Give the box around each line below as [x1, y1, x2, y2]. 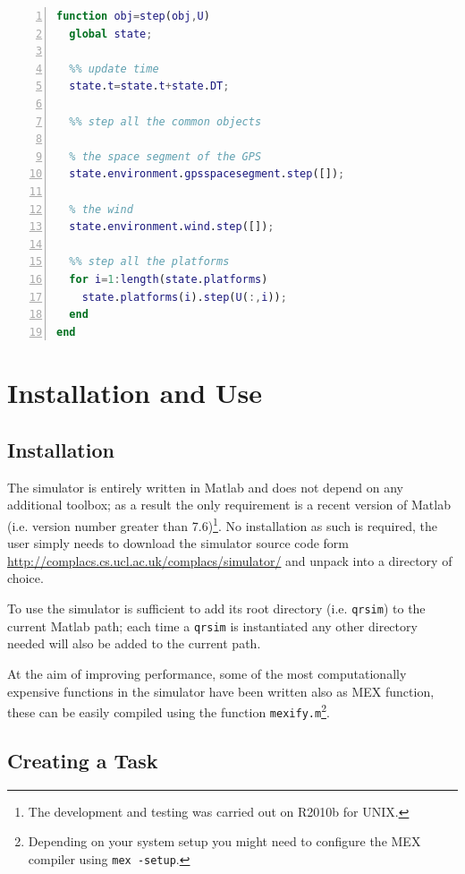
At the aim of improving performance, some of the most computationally [7, 664, 407, 682]
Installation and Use [7, 374, 263, 411]
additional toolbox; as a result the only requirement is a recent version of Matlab [7, 495, 451, 514]
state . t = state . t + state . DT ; [69, 80, 230, 93]
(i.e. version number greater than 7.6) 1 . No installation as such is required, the [7, 514, 437, 535]
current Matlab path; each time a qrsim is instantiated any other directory [7, 616, 418, 635]
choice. [7, 569, 44, 587]
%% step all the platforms [69, 255, 230, 269]
